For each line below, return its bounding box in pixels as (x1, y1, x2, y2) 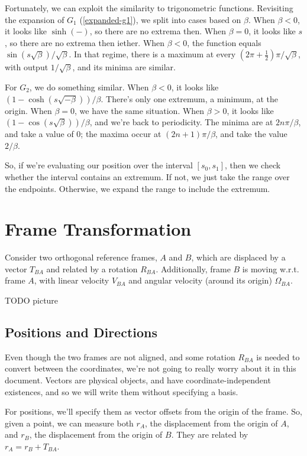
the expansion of (5, 13, 64, 25)
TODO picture (5, 294, 59, 307)
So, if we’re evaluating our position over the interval (5, 159, 193, 171)
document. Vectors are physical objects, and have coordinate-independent (5, 374, 271, 386)
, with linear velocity (34, 274, 109, 286)
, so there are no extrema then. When (89, 25, 227, 37)
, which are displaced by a (191, 251, 286, 263)
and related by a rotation (46, 262, 138, 275)
